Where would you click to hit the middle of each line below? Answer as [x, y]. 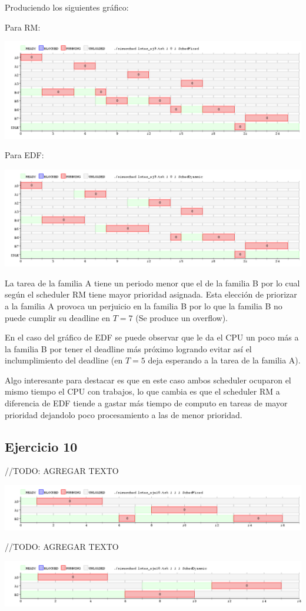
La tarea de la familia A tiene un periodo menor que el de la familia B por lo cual [152, 283]
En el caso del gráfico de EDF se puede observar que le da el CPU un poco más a [152, 337]
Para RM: [23, 27]
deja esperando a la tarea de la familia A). [224, 360]
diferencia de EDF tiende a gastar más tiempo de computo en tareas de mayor [146, 403]
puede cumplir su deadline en [58, 317]
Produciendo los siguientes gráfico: [67, 7]
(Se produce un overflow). [182, 317]
